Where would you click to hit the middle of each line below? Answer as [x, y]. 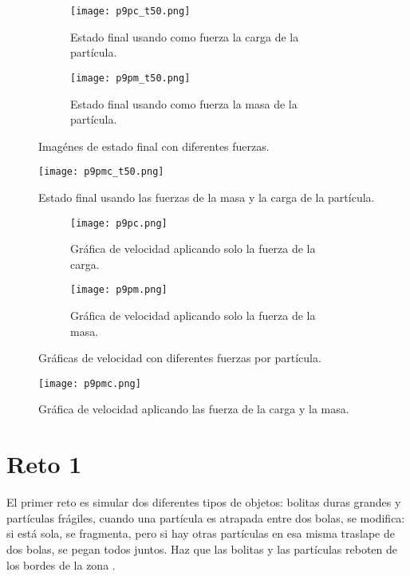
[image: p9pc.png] [119, 223]
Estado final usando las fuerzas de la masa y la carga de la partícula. [207, 197]
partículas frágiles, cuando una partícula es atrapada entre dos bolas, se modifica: [206, 517]
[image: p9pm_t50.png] [130, 78]
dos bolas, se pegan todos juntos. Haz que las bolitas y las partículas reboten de [202, 548]
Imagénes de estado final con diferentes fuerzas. [154, 146]
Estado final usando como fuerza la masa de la [184, 103]
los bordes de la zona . [61, 564]
